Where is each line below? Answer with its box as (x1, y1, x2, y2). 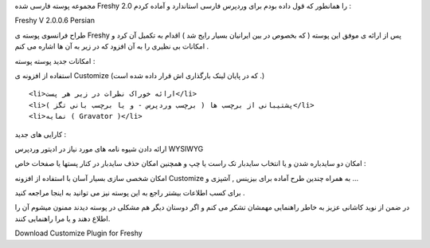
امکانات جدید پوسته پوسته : (14, 56, 96, 65)
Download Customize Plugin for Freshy (14, 228, 143, 238)
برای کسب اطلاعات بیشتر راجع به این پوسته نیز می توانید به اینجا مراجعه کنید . (14, 188, 246, 198)
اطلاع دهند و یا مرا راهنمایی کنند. (14, 214, 111, 223)
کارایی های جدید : (14, 129, 67, 139)
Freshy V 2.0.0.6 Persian (14, 16, 96, 26)
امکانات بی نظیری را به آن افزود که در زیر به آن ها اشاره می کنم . (14, 41, 209, 51)
